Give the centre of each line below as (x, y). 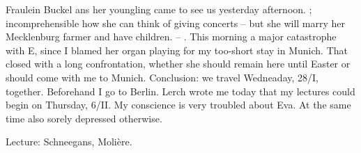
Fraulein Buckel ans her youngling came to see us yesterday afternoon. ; (159, 9)
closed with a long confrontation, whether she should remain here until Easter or (178, 64)
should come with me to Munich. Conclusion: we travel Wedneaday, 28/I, (162, 77)
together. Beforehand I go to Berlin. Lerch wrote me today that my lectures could (180, 91)
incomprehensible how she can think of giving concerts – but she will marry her (176, 23)
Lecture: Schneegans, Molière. (69, 142)
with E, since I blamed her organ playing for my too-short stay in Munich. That (177, 50)
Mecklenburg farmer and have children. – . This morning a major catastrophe (171, 37)
